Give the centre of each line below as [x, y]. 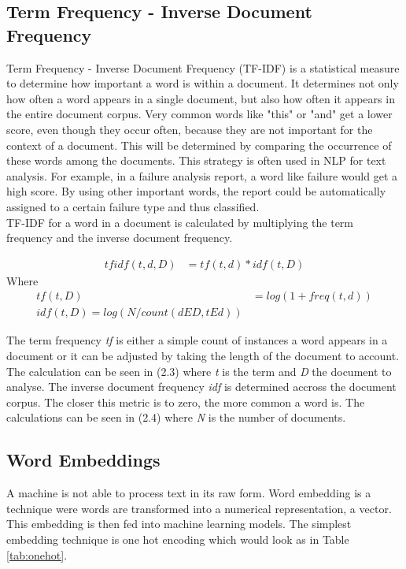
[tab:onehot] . [37, 554]
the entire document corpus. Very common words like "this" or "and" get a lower [199, 114]
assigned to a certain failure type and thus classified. [133, 206]
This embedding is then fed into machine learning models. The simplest [179, 524]
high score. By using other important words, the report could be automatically [196, 191]
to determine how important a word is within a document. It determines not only [203, 83]
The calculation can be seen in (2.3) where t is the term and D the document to [199, 371]
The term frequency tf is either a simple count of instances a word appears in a [197, 340]
